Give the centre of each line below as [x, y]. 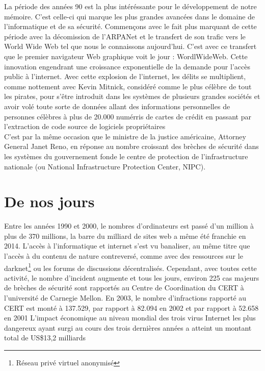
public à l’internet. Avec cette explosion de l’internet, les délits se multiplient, [125, 76]
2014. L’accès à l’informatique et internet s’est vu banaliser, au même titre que [127, 246]
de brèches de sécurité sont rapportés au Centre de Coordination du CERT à [124, 288]
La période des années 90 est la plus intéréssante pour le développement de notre [130, 6]
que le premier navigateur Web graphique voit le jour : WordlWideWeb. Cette [126, 56]
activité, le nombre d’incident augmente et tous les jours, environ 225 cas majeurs [132, 277]
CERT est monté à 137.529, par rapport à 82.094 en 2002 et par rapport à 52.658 [131, 307]
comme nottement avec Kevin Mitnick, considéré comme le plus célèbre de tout [128, 86]
